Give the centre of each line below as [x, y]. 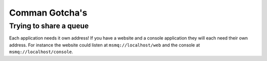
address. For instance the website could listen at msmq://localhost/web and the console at [105, 45]
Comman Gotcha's [48, 13]
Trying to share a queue [49, 26]
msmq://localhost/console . [41, 52]
